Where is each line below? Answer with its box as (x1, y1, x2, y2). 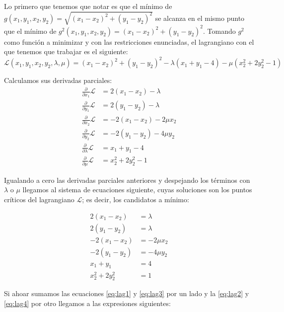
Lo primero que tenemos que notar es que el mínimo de (4, 1, 172, 11)
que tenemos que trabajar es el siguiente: (4, 46, 128, 57)
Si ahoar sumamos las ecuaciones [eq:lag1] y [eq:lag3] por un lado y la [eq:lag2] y (4, 288, 249, 299)
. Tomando (203, 25, 236, 36)
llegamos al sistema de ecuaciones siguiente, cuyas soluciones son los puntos (22, 184, 252, 195)
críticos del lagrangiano (4, 194, 74, 204)
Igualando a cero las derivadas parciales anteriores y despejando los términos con (4, 174, 250, 185)
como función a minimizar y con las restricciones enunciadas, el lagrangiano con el (4, 36, 254, 47)
